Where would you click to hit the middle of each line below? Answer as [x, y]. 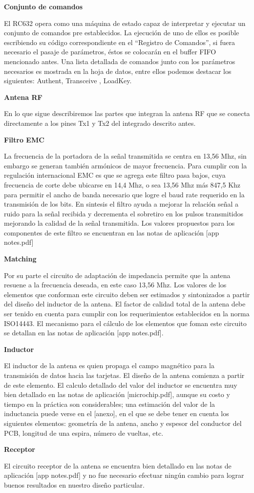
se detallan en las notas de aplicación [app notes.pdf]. [84, 333]
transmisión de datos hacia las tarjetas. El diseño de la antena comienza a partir [124, 375]
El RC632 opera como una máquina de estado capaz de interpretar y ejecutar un [125, 23]
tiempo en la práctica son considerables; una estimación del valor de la [110, 404]
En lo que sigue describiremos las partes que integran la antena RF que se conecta [127, 113]
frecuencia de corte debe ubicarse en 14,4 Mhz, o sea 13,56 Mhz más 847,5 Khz [122, 184]
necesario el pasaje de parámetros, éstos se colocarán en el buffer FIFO [110, 52]
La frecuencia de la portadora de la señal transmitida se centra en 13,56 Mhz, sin [125, 156]
